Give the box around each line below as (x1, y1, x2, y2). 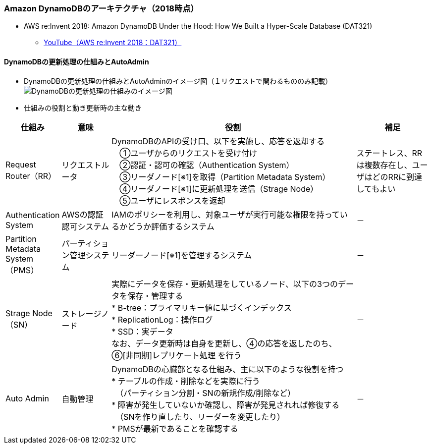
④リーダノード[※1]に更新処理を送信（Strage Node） (119, 183, 319, 194)
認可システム (61, 221, 109, 231)
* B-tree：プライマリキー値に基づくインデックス (111, 302, 292, 313)
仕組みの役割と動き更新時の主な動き (24, 103, 142, 112)
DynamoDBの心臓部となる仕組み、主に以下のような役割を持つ (111, 364, 344, 374)
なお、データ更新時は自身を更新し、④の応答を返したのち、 (111, 338, 337, 348)
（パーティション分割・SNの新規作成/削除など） (119, 388, 296, 398)
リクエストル (61, 160, 109, 170)
